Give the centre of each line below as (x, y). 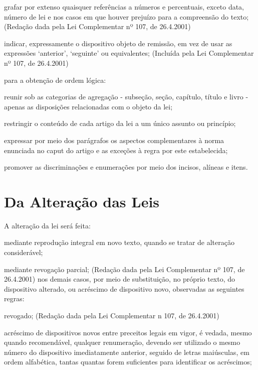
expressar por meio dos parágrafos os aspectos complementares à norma (114, 140)
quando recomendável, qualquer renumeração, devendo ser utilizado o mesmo (122, 342)
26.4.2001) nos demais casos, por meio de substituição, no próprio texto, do (120, 279)
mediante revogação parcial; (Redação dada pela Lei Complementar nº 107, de (124, 269)
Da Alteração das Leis (82, 201)
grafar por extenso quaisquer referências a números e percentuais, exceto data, (124, 7)
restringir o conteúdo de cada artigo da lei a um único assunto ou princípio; (120, 123)
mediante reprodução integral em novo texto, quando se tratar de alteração (119, 242)
